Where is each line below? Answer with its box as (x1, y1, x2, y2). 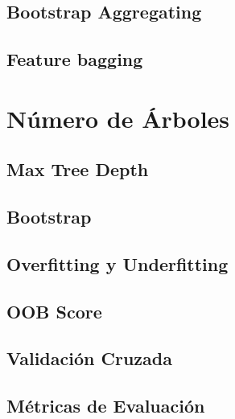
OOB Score (6, 298, 102, 323)
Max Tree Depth (6, 157, 149, 182)
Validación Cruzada (6, 346, 172, 371)
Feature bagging (6, 47, 143, 72)
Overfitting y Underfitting (6, 251, 229, 276)
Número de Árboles (6, 101, 230, 134)
